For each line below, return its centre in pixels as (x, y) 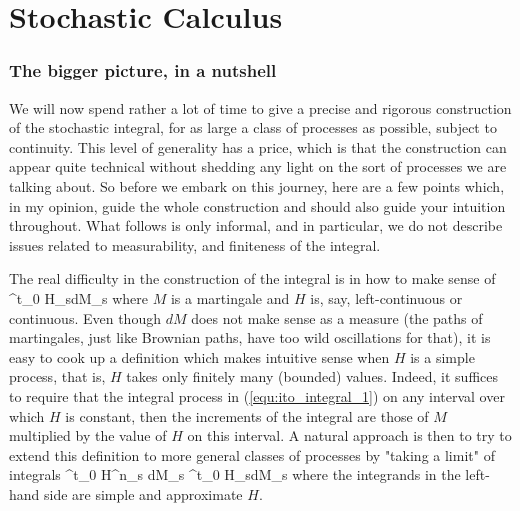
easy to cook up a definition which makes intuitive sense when (199, 356)
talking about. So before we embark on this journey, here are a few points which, (257, 185)
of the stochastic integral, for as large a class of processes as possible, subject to (253, 127)
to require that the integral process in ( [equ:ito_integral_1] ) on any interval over (257, 395)
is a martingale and (230, 297)
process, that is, (57, 376)
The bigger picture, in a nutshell (143, 70)
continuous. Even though (85, 317)
